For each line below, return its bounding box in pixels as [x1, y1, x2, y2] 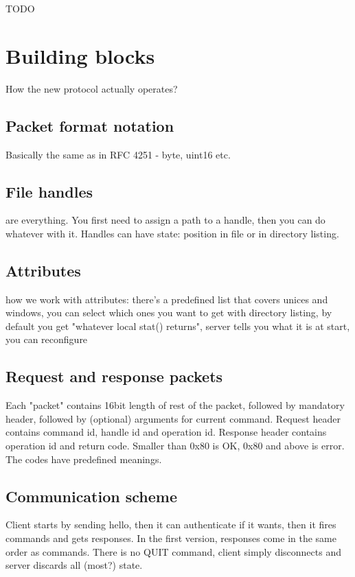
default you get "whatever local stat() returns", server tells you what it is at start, [5, 318, 350, 333]
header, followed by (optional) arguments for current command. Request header [5, 411, 341, 425]
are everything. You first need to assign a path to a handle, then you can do [5, 213, 325, 227]
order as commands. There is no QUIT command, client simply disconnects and [5, 544, 341, 558]
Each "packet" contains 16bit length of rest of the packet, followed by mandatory [5, 398, 345, 412]
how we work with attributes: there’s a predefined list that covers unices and [5, 292, 328, 306]
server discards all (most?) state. [5, 558, 143, 572]
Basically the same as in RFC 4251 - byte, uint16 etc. [5, 147, 231, 161]
